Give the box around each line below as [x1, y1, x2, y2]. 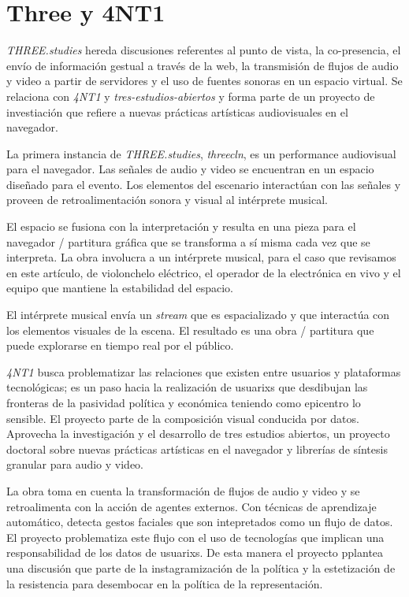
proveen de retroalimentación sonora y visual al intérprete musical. [6, 191, 329, 208]
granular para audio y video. [6, 456, 143, 473]
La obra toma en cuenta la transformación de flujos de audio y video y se [6, 482, 360, 499]
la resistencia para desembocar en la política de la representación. [6, 575, 323, 591]
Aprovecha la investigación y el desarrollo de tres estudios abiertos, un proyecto [6, 425, 390, 442]
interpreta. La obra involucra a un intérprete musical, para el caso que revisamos [6, 249, 396, 265]
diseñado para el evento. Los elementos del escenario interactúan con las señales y [6, 176, 401, 192]
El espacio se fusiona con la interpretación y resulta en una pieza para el [6, 218, 356, 235]
